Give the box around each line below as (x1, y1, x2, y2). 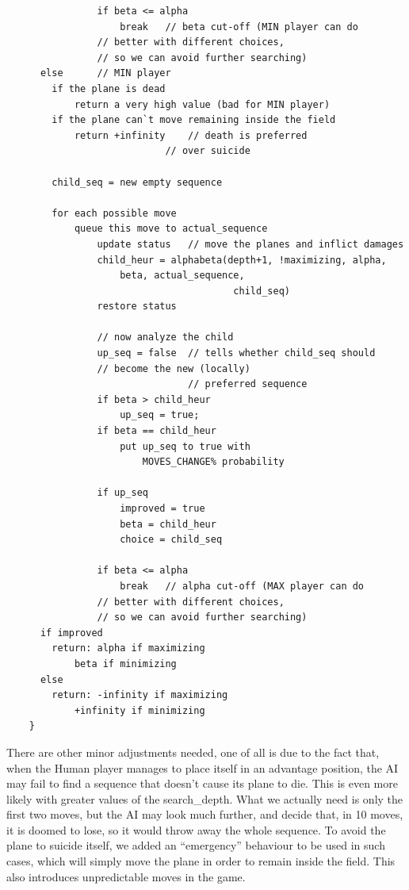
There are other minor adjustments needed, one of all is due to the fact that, (6, 743, 380, 760)
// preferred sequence (188, 378, 308, 390)
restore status (97, 301, 177, 313)
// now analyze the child (97, 332, 234, 343)
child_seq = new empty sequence (52, 176, 223, 188)
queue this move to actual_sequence (74, 223, 268, 235)
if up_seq (97, 487, 148, 499)
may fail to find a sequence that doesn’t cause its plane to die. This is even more (6, 775, 398, 792)
